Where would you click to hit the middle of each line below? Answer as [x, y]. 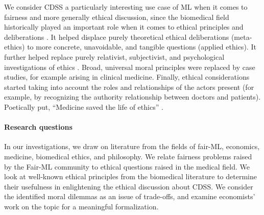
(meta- [242, 37]
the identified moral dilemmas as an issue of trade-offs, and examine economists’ [130, 196]
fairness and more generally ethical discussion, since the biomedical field [117, 17]
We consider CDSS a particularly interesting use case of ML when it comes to [126, 7]
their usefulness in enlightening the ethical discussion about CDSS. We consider [129, 186]
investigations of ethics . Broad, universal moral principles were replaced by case [130, 67]
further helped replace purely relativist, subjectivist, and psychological [114, 56]
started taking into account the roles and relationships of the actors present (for [129, 87]
